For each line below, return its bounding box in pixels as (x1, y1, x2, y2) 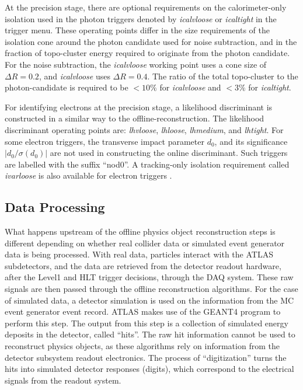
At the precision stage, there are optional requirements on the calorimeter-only (5, 1, 287, 13)
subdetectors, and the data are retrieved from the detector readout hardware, (5, 259, 281, 271)
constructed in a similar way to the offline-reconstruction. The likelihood (5, 112, 264, 124)
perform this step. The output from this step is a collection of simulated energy (5, 316, 288, 329)
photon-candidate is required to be (5, 81, 128, 93)
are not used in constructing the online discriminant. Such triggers (50, 147, 288, 159)
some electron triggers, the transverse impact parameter (5, 135, 204, 147)
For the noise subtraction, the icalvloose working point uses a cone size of (5, 58, 267, 70)
